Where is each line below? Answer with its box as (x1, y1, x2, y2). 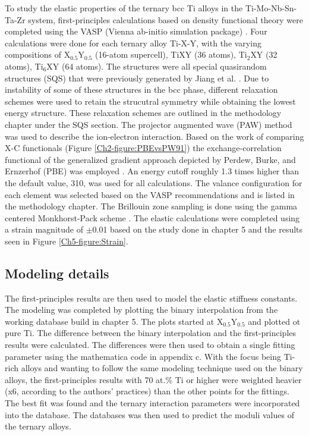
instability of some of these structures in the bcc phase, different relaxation (5, 83, 278, 96)
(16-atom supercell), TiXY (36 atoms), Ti (95, 48, 247, 61)
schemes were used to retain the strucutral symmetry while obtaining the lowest (5, 95, 296, 107)
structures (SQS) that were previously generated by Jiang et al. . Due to (5, 71, 269, 84)
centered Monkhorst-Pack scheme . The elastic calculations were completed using (5, 211, 300, 224)
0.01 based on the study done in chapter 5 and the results (92, 223, 303, 236)
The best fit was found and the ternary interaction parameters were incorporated (5, 397, 300, 409)
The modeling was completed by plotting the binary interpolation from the (5, 303, 278, 316)
